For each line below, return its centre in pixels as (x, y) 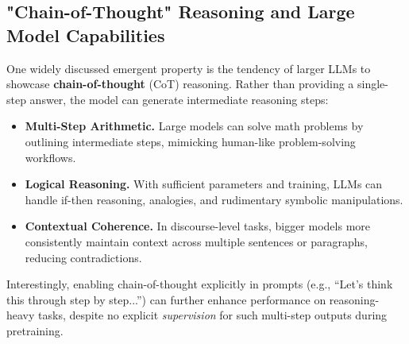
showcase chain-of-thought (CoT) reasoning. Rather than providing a (180, 84)
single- (373, 84)
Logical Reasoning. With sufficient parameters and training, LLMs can (204, 184)
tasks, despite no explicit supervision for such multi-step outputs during (213, 315)
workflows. (50, 157)
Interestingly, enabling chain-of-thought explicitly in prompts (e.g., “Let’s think (200, 284)
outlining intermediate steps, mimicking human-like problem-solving (190, 141)
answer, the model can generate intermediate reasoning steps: (179, 99)
